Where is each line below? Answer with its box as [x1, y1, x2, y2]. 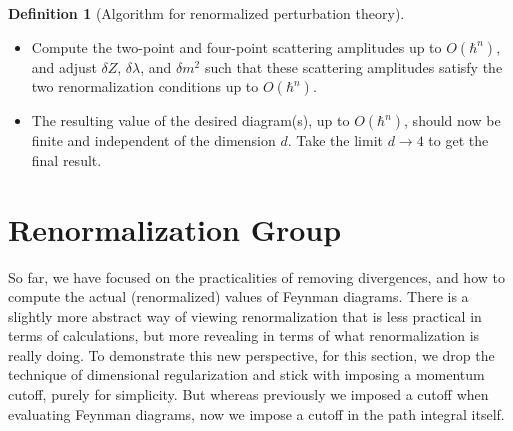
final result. [31, 149, 102, 170]
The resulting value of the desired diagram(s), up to [31, 110, 350, 131]
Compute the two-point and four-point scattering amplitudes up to [31, 36, 442, 57]
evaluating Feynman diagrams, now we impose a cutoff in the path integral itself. [8, 403, 505, 424]
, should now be [404, 110, 501, 131]
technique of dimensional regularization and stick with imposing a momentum [8, 364, 485, 385]
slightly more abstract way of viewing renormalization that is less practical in [8, 305, 482, 326]
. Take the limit [287, 130, 383, 151]
